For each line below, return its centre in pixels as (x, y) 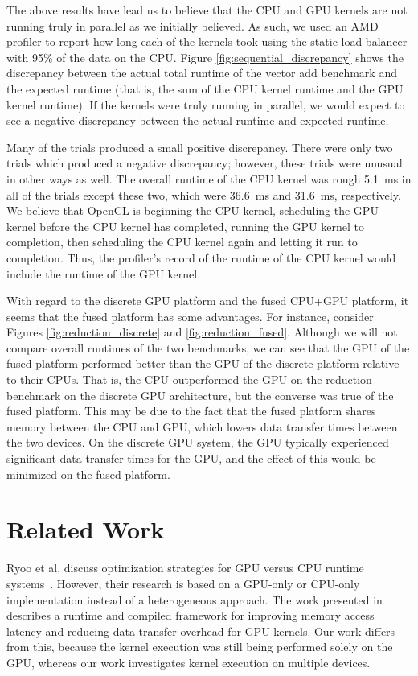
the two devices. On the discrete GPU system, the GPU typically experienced (198, 442)
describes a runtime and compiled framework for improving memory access (191, 615)
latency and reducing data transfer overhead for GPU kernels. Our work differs (201, 631)
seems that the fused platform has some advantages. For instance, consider (190, 316)
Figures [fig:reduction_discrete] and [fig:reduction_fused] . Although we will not (202, 332)
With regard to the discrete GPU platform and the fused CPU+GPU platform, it (208, 301)
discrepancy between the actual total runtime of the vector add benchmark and (202, 73)
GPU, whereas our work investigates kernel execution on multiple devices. (189, 662)
